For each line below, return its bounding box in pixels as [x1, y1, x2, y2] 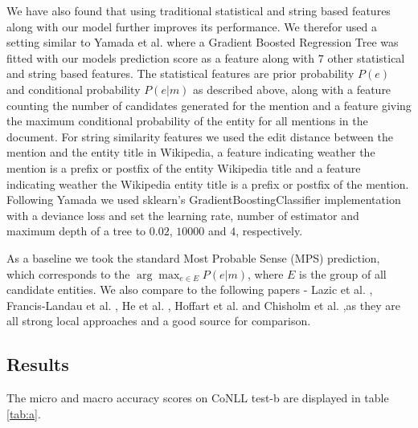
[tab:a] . [6, 405, 41, 422]
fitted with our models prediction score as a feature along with [6, 49, 315, 66]
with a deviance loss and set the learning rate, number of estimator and [6, 206, 359, 223]
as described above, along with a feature [193, 80, 391, 97]
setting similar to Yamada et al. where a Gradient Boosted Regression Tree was [6, 34, 399, 51]
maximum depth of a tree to [6, 222, 146, 239]
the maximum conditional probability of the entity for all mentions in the [6, 112, 368, 129]
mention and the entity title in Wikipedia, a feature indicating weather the [6, 144, 375, 161]
